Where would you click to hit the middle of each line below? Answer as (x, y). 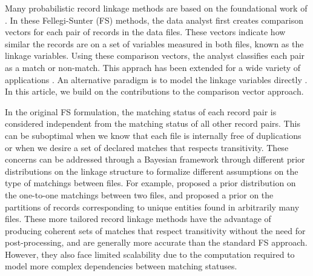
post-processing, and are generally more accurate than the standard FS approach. (156, 242)
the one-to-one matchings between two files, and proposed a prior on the (139, 194)
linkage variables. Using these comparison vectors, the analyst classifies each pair (155, 56)
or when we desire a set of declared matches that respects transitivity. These (147, 147)
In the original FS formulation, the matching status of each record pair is (141, 111)
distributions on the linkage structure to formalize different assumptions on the (152, 171)
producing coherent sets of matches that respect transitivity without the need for (155, 230)
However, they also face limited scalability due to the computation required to (150, 254)
